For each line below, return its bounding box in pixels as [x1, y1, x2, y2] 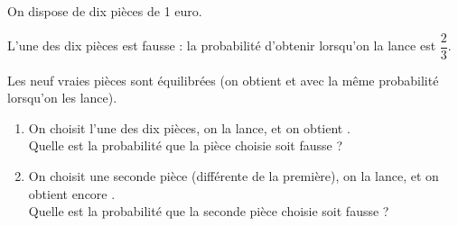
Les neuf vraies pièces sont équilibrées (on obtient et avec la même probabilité [7, 70, 439, 89]
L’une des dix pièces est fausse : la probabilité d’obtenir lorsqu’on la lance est [7, 36, 436, 55]
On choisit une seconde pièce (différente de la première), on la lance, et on [28, 167, 439, 185]
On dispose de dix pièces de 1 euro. [7, 2, 202, 20]
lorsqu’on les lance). [7, 88, 117, 107]
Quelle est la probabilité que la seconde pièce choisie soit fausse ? [28, 202, 389, 221]
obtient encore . [28, 184, 116, 203]
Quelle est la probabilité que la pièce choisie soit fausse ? [28, 136, 343, 155]
